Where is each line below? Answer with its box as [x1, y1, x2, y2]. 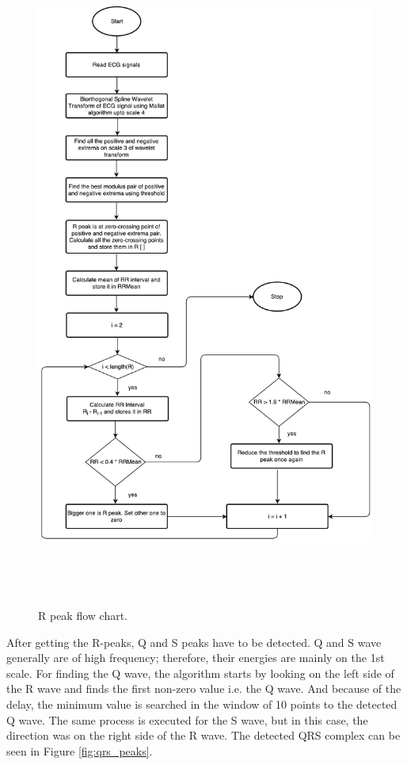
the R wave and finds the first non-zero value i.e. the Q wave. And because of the [6, 680, 401, 697]
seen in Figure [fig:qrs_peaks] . [6, 742, 153, 759]
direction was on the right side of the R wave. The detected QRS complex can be [6, 727, 401, 744]
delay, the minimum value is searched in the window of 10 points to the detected [6, 696, 397, 713]
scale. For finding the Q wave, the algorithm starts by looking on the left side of [6, 664, 394, 681]
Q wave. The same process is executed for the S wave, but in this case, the [6, 711, 368, 728]
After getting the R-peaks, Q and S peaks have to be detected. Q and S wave [6, 633, 382, 650]
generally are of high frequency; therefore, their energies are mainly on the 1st [6, 649, 385, 666]
